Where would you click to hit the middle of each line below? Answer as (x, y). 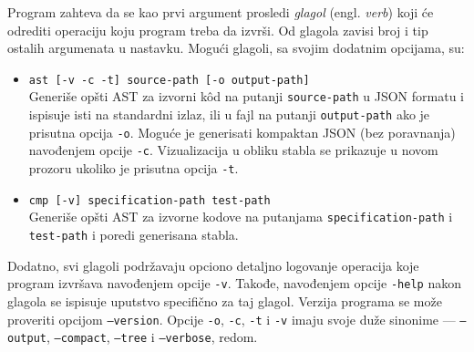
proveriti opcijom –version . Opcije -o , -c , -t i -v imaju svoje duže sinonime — (232, 319)
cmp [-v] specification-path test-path (149, 200)
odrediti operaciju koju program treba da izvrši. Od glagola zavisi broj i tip (218, 30)
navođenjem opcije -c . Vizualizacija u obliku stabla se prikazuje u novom (233, 150)
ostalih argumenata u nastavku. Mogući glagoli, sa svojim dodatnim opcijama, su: (236, 48)
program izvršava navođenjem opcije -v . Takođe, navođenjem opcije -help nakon (234, 283)
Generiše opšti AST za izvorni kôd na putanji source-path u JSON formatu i (246, 96)
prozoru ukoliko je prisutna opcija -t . (134, 168)
